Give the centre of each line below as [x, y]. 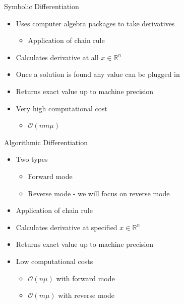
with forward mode [85, 278]
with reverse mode [86, 295]
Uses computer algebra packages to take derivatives [95, 23]
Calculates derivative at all [57, 57]
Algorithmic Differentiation [46, 142]
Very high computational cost [62, 108]
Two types [32, 159]
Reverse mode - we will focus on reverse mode [99, 193]
